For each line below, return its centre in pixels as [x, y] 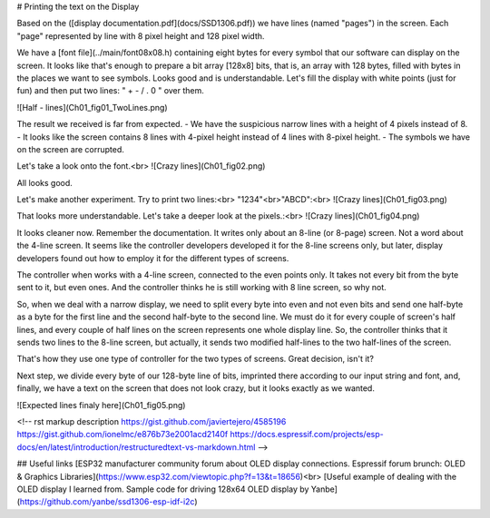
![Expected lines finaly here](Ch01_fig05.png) [101, 405]
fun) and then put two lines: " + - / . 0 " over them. [110, 91]
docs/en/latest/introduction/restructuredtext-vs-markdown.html [136, 447]
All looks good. [44, 182]
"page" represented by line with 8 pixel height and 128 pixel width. [141, 35]
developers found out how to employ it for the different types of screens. [153, 258]
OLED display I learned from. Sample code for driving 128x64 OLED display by [163, 489]
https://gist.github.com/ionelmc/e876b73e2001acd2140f [122, 435]
